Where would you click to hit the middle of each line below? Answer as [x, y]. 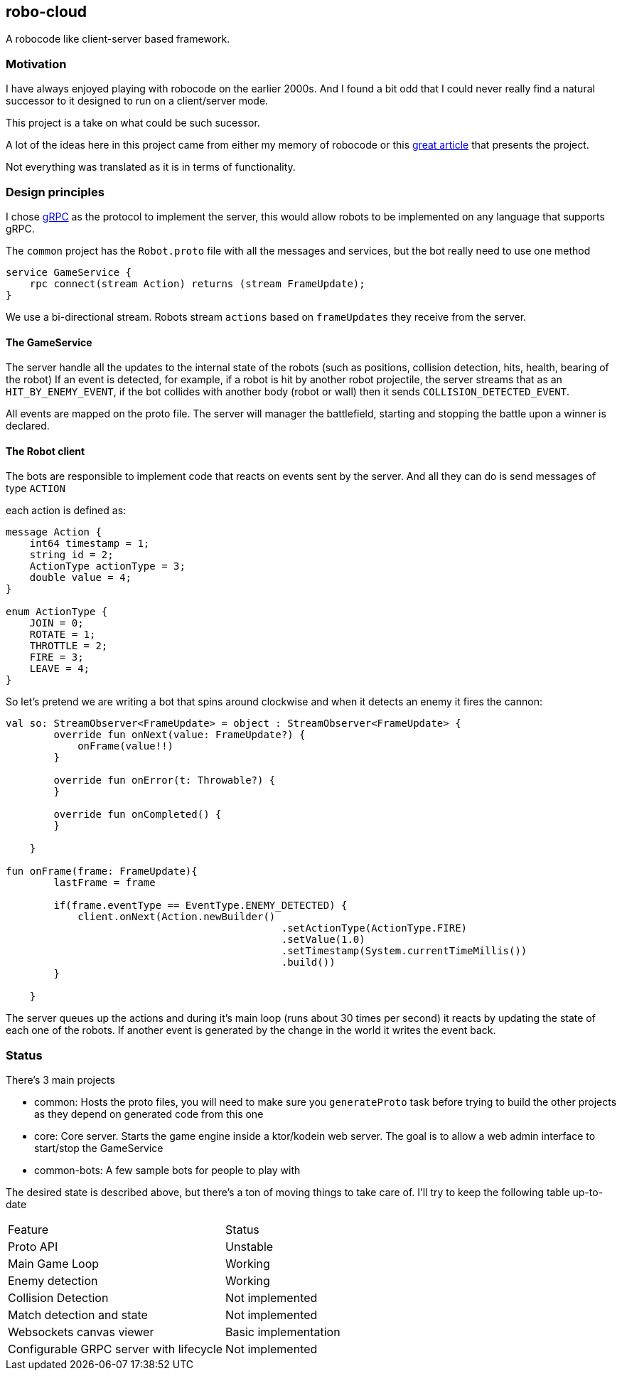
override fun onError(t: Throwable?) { [165, 780]
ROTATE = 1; [63, 635]
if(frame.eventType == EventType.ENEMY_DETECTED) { [200, 906]
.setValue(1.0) [323, 940]
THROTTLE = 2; [69, 646]
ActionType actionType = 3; [107, 566]
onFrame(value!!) [126, 746]
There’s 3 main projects [60, 1080]
